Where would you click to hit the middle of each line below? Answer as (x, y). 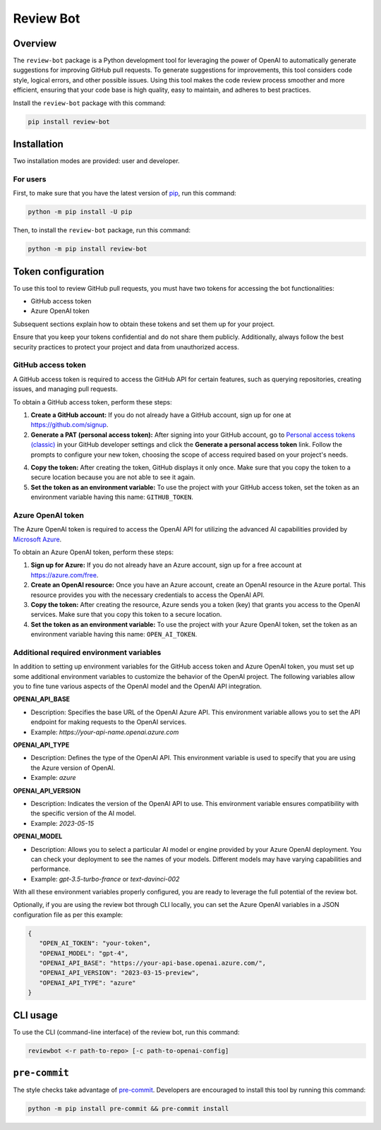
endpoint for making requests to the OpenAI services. (109, 722)
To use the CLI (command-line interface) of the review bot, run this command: (126, 1032)
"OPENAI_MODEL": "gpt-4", (84, 953)
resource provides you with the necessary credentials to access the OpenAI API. (147, 595)
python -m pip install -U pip (80, 212)
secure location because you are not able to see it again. (113, 477)
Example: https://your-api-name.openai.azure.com (105, 732)
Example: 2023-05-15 (62, 823)
